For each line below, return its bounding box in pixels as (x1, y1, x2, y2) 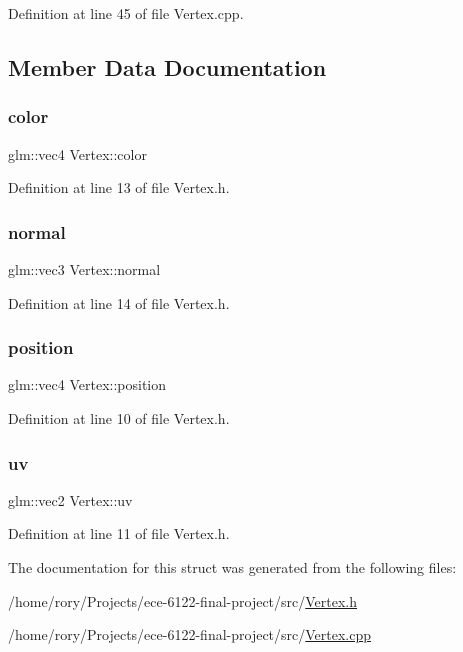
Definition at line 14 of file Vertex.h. (8, 292, 230, 313)
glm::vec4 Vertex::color (8, 143, 147, 164)
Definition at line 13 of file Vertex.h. (8, 177, 230, 198)
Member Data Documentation (8, 51, 327, 82)
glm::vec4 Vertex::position (8, 374, 167, 395)
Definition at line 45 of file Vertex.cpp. (8, 3, 244, 23)
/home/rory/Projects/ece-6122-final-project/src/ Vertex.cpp (8, 624, 372, 645)
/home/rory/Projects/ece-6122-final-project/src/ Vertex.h (8, 590, 358, 611)
